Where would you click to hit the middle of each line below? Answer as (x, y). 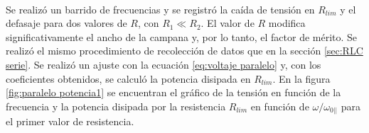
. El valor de (228, 23)
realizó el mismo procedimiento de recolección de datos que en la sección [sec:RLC (184, 51)
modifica (287, 23)
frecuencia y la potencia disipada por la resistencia (116, 106)
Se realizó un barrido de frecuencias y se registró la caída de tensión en (160, 9)
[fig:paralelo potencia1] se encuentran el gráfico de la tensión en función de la (173, 92)
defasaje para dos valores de (66, 23)
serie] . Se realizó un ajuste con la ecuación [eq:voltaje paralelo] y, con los (164, 64)
